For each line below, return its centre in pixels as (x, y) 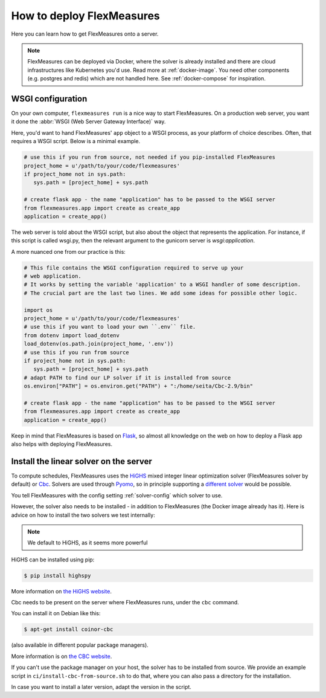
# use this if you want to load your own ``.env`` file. (110, 327)
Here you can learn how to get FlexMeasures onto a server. (85, 34)
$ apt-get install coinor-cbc (69, 629)
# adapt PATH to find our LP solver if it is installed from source (127, 377)
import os (38, 310)
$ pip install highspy (57, 575)
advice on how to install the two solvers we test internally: (83, 515)
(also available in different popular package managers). (80, 645)
